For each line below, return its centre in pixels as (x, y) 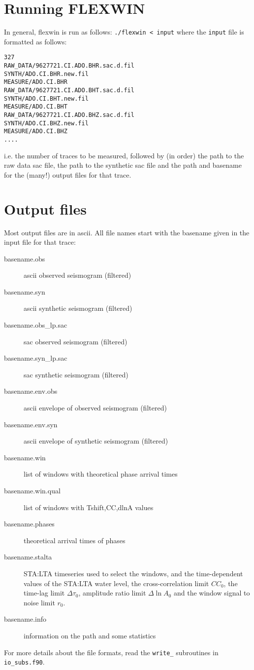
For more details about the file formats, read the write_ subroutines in (111, 652)
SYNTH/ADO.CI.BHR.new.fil (46, 74)
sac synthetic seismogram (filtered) (76, 374)
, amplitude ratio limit (112, 593)
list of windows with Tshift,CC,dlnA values (89, 507)
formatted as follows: (35, 41)
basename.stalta (28, 557)
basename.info (25, 619)
